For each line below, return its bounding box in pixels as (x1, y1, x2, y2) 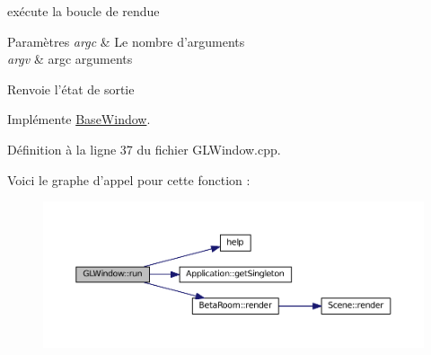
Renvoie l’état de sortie (7, 79, 135, 98)
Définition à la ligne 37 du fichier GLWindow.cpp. (7, 139, 281, 158)
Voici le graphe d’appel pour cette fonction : (7, 170, 251, 189)
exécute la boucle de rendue (7, 2, 160, 20)
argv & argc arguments (7, 49, 133, 68)
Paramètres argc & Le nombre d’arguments (7, 31, 245, 50)
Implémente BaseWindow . (7, 110, 151, 129)
